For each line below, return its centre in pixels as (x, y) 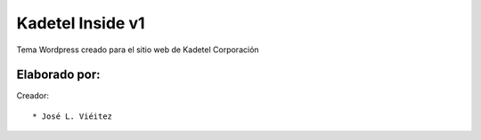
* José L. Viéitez (73, 116)
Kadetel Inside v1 (81, 23)
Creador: (33, 96)
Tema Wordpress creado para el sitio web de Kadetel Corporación (138, 50)
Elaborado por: (58, 75)
